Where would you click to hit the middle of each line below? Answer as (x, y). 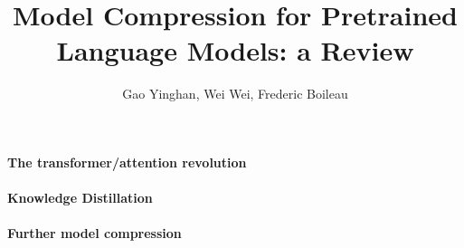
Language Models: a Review (235, 50)
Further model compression (95, 233)
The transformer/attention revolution (127, 162)
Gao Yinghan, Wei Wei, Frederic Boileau (235, 94)
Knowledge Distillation (80, 198)
